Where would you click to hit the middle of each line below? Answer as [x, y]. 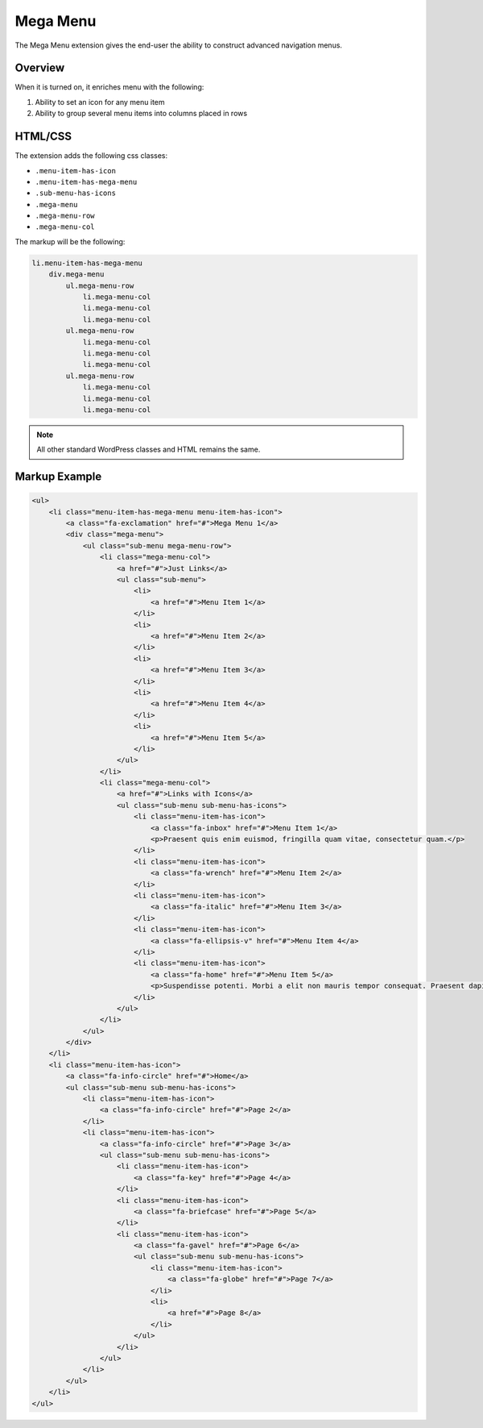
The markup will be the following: [70, 241]
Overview [40, 68]
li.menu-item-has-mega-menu [87, 263]
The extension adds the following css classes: [91, 156]
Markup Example [58, 477]
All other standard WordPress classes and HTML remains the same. [149, 450]
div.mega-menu [76, 275]
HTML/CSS [43, 137]
